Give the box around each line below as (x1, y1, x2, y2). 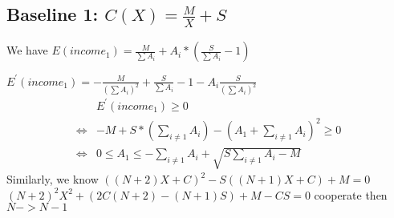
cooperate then (314, 186, 388, 203)
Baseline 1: (6, 2, 99, 26)
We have (6, 42, 48, 59)
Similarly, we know (6, 171, 99, 188)
